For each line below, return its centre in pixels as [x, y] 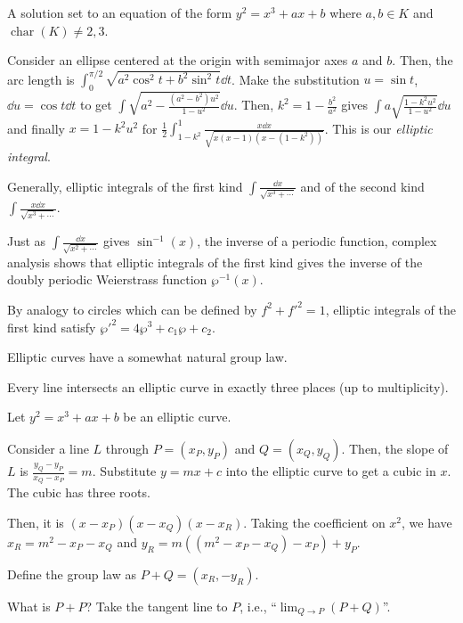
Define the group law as [72, 574]
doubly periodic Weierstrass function [107, 279]
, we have [427, 523]
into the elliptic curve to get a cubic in [331, 471]
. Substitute [124, 471]
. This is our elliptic [378, 128]
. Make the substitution [296, 79]
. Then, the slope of [395, 448]
